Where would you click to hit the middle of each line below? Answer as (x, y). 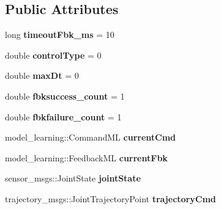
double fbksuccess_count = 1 (65, 96)
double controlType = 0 (53, 55)
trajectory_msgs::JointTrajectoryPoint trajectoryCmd (110, 198)
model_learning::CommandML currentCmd (91, 137)
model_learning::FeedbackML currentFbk (86, 157)
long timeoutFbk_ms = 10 (60, 35)
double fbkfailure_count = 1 (63, 116)
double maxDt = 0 (42, 75)
